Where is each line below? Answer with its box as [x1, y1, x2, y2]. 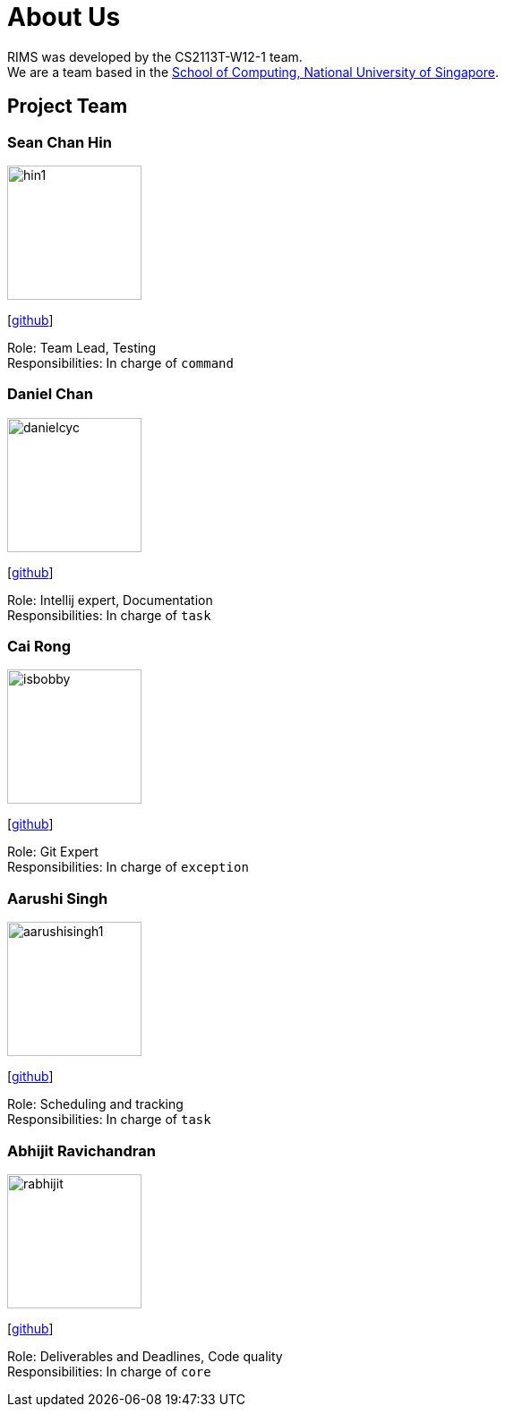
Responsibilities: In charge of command [7, 354, 234, 371]
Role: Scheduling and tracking [7, 1096, 184, 1112]
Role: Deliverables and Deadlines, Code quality [7, 1348, 283, 1364]
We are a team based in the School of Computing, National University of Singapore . [7, 64, 500, 80]
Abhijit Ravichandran [7, 1141, 156, 1160]
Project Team [7, 95, 128, 118]
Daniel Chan [7, 385, 93, 404]
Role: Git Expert [7, 844, 98, 860]
